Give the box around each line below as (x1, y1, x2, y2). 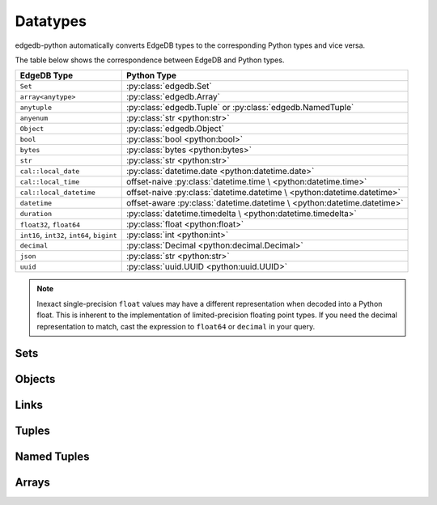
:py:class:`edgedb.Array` (125, 91, 220, 103)
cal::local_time (19, 177, 80, 186)
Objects (15, 372, 56, 386)
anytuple (19, 103, 53, 112)
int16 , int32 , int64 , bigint (19, 229, 117, 240)
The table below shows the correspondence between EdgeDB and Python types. (15, 55, 285, 65)
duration (19, 209, 53, 218)
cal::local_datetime (19, 188, 96, 197)
